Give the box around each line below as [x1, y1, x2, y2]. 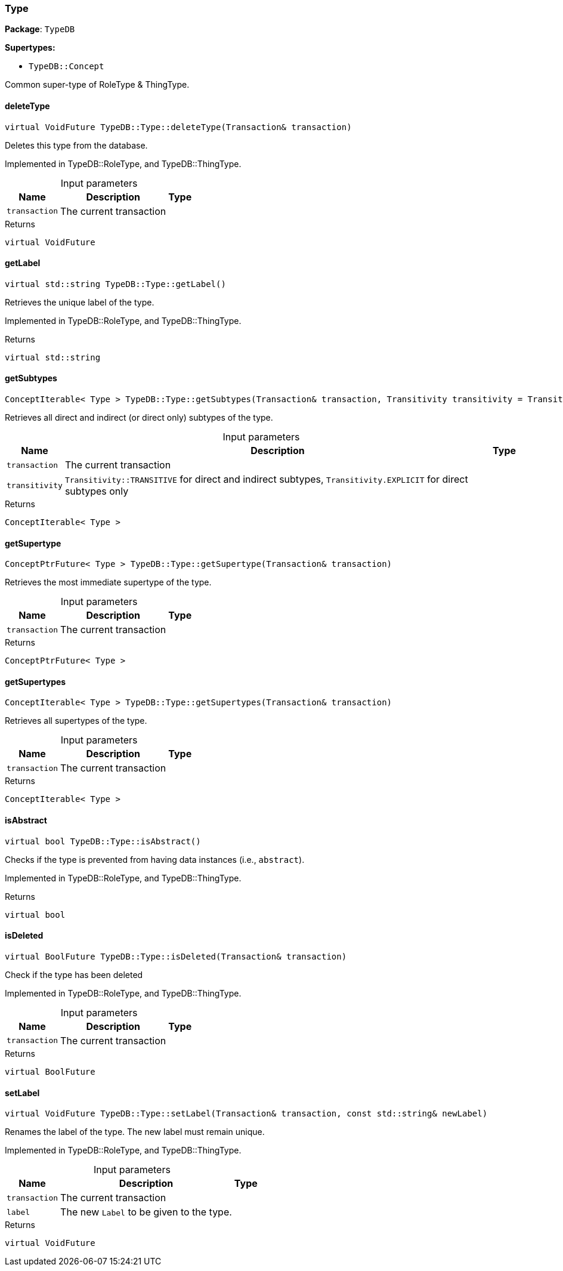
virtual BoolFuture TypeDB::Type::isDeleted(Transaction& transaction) [5, 951, 347, 961]
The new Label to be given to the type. [60, 1206, 232, 1218]
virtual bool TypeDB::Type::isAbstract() [5, 836, 201, 846]
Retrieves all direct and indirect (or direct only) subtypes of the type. [5, 412, 273, 423]
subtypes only [64, 485, 129, 498]
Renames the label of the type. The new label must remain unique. [5, 1127, 265, 1137]
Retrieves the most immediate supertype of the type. [5, 577, 212, 588]
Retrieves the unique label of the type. [5, 297, 154, 307]
